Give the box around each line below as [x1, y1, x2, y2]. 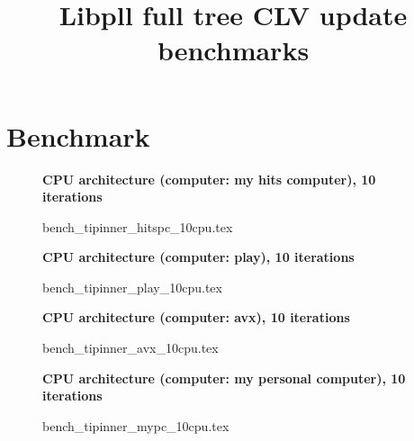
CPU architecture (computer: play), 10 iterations [42, 247, 355, 266]
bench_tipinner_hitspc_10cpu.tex [42, 217, 233, 236]
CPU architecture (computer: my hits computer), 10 [42, 169, 376, 188]
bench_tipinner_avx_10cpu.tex [42, 338, 219, 357]
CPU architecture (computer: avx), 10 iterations [42, 308, 350, 327]
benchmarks [157, 31, 310, 68]
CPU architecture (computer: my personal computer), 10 [42, 368, 406, 387]
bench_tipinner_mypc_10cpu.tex [42, 416, 229, 435]
